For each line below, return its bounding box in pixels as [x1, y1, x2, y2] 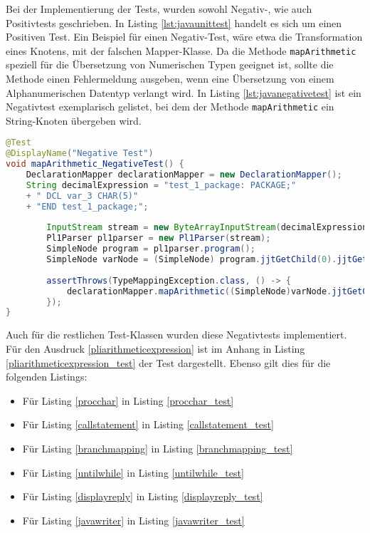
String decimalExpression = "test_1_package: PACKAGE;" [26, 180, 297, 190]
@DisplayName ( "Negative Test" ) [6, 148, 154, 159]
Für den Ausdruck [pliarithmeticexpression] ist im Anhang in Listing [6, 341, 305, 356]
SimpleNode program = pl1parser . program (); [46, 244, 255, 254]
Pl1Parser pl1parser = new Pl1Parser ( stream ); [46, 233, 271, 244]
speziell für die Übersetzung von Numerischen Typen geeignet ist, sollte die [6, 57, 334, 72]
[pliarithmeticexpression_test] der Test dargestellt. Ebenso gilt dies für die [6, 355, 331, 370]
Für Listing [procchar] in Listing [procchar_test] [22, 393, 234, 408]
